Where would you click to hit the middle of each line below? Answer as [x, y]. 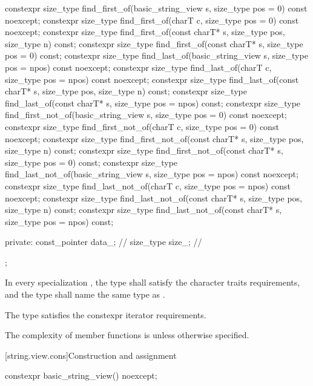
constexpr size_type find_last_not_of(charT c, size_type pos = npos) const [148, 185]
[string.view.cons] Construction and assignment [91, 355]
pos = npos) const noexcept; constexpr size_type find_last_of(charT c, [138, 67]
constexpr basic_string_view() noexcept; [81, 375]
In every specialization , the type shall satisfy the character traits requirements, [153, 282]
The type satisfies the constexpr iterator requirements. [106, 314]
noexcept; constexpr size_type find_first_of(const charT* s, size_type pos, [145, 32]
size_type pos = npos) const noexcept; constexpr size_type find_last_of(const [152, 79]
